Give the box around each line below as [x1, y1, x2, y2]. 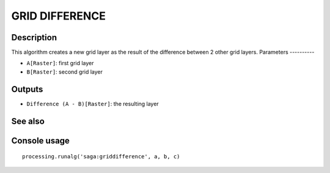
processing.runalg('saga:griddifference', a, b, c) [22, 153, 180, 160]
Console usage [11, 135, 70, 146]
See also [11, 116, 45, 126]
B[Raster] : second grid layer [26, 68, 103, 76]
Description [11, 32, 57, 43]
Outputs [11, 84, 43, 94]
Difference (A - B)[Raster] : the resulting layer [26, 100, 159, 107]
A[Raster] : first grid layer [26, 60, 94, 67]
